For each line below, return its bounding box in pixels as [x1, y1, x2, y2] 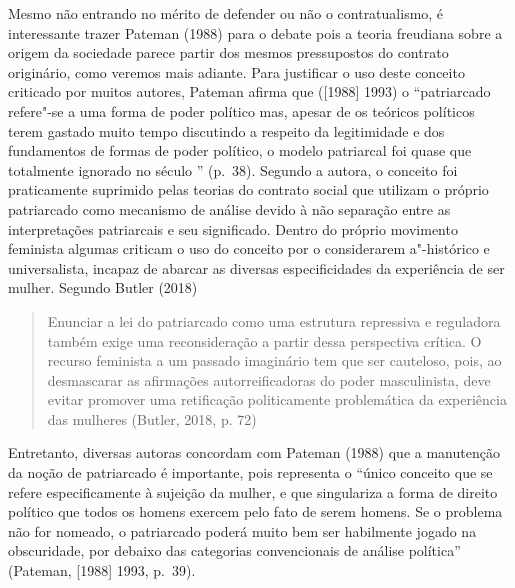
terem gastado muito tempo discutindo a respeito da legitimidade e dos [8, 120, 445, 141]
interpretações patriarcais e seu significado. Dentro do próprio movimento [8, 218, 458, 239]
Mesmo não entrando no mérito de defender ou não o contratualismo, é [8, 3, 444, 23]
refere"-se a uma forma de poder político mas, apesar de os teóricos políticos [8, 100, 475, 121]
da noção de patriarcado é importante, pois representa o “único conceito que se [8, 462, 493, 483]
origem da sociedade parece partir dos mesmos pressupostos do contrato [8, 42, 449, 63]
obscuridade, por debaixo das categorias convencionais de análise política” [8, 540, 461, 561]
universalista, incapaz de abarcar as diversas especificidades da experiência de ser [8, 257, 505, 278]
